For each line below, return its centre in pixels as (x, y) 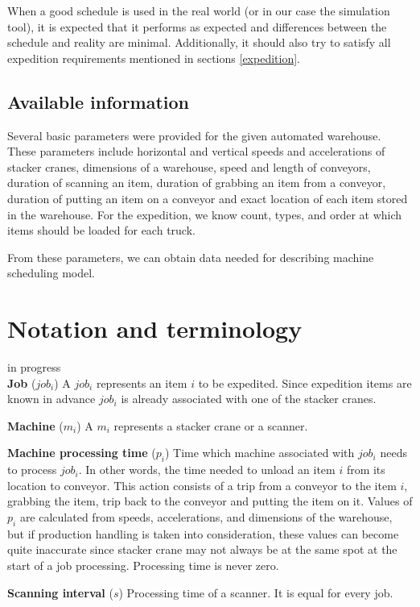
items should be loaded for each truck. (101, 230)
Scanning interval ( (60, 592)
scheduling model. (51, 273)
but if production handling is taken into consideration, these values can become (203, 533)
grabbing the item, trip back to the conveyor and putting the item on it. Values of (210, 501)
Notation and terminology (155, 328)
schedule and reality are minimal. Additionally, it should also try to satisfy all (199, 42)
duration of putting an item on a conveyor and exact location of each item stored (208, 198)
